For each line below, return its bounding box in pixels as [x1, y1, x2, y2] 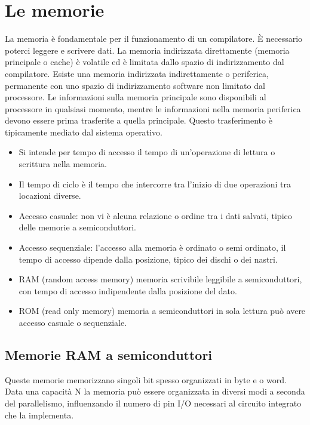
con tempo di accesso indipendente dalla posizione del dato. [19, 284, 237, 297]
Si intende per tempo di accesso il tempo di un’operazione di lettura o [19, 146, 275, 158]
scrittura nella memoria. [19, 158, 107, 170]
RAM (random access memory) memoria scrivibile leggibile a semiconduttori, [19, 273, 302, 285]
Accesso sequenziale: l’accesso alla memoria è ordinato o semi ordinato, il [19, 241, 286, 254]
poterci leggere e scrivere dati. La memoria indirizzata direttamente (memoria [5, 44, 290, 56]
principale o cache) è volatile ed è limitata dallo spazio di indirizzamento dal [5, 56, 284, 68]
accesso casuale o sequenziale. [19, 316, 127, 328]
